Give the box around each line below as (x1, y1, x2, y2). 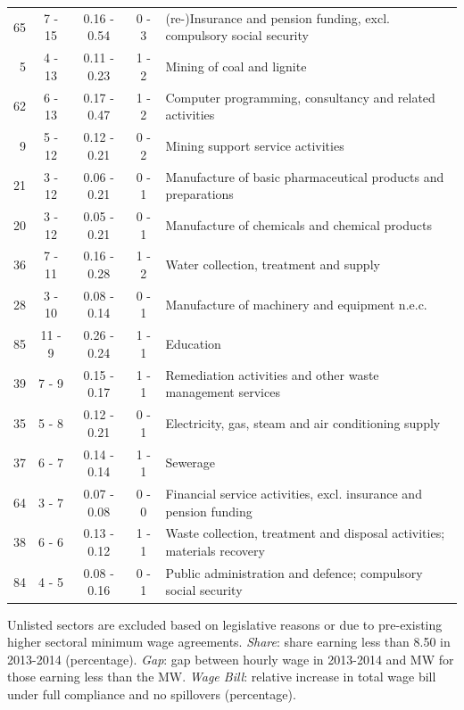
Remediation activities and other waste (165, 365, 379, 384)
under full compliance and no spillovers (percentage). (7, 684, 296, 703)
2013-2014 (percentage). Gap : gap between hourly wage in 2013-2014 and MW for (7, 649, 454, 668)
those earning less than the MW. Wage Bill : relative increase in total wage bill (7, 667, 436, 686)
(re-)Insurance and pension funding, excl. (165, 8, 390, 27)
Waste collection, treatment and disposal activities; (165, 524, 445, 542)
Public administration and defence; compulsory (165, 563, 423, 582)
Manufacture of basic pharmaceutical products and (165, 167, 444, 186)
